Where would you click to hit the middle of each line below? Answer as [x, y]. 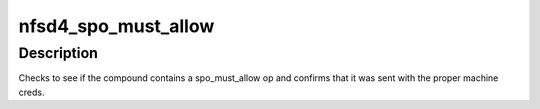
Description [58, 53]
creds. [31, 92]
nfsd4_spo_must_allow [116, 26]
